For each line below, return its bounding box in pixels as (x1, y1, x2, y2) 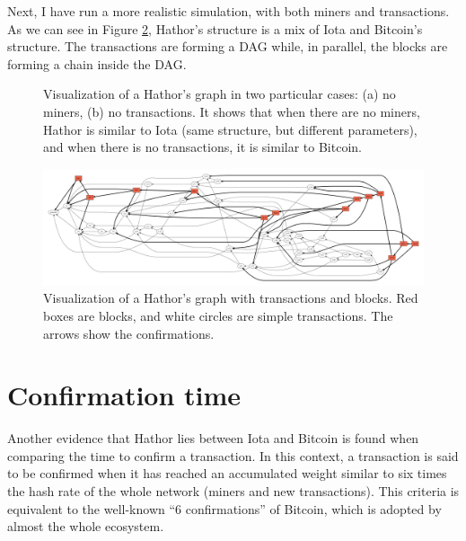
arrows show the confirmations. (43, 324, 215, 342)
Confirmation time (7, 377, 242, 413)
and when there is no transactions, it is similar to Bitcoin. (43, 137, 362, 156)
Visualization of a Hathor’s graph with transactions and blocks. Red (43, 288, 418, 307)
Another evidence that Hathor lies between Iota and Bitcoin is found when (7, 429, 419, 448)
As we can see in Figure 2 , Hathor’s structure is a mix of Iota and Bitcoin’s (7, 19, 423, 38)
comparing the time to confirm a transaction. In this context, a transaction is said (7, 446, 459, 465)
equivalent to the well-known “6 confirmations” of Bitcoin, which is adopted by (7, 499, 442, 518)
